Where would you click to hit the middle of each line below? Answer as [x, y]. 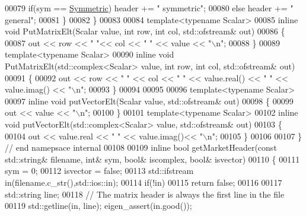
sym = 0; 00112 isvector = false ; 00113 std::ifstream [99, 171]
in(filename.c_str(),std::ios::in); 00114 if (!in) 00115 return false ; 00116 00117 [144, 182]
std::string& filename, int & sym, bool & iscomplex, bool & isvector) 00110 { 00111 [152, 159]
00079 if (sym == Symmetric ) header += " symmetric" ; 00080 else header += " [149, 8]
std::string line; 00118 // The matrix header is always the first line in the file [145, 194]
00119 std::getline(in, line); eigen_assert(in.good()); [98, 206]
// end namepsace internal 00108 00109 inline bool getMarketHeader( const [141, 147]
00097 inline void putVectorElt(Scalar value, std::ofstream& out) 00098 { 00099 [149, 101]
